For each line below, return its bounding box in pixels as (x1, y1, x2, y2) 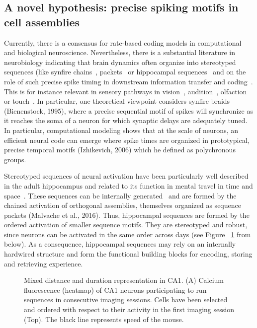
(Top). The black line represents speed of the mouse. (24, 314, 184, 324)
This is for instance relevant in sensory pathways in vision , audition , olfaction (4, 86, 247, 96)
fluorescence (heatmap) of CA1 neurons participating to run (24, 284, 207, 295)
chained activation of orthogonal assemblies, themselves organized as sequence (4, 200, 241, 210)
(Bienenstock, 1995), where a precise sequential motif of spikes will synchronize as (4, 105, 253, 116)
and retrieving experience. (4, 258, 83, 268)
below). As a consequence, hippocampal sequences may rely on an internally (4, 239, 236, 249)
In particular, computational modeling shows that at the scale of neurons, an (4, 125, 239, 135)
